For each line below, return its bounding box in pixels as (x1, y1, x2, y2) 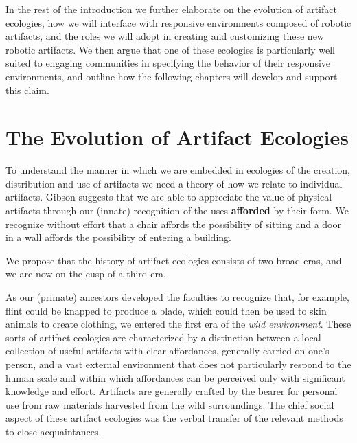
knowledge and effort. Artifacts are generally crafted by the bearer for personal (5, 384, 338, 398)
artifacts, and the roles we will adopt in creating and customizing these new (5, 29, 324, 43)
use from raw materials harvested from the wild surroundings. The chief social (5, 397, 334, 411)
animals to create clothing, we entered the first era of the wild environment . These (5, 317, 352, 331)
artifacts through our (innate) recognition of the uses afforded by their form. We (5, 203, 349, 218)
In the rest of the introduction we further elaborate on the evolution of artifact (5, 2, 337, 16)
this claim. (5, 82, 49, 97)
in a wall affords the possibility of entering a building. (5, 230, 231, 245)
